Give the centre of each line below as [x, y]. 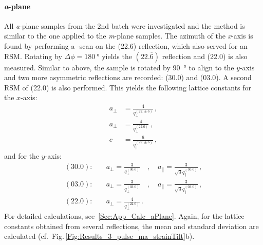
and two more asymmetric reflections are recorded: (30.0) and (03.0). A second [128, 77]
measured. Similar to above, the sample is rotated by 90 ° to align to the [119, 67]
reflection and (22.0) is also [205, 56]
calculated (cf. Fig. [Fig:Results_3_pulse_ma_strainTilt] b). [99, 236]
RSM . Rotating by [33, 56]
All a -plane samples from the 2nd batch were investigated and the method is [125, 25]
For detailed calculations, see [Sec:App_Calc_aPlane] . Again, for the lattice [124, 216]
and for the [22, 156]
